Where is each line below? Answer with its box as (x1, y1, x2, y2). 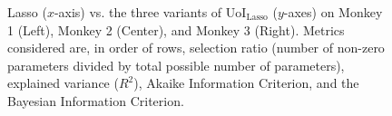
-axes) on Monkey (283, 3, 383, 21)
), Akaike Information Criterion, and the (133, 73, 359, 92)
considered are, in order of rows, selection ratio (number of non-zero (7, 38, 385, 57)
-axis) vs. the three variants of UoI (54, 3, 247, 21)
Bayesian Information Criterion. (7, 91, 184, 110)
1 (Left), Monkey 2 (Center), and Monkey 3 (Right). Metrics (7, 20, 345, 39)
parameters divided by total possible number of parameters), (7, 55, 345, 74)
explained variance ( (7, 73, 119, 92)
